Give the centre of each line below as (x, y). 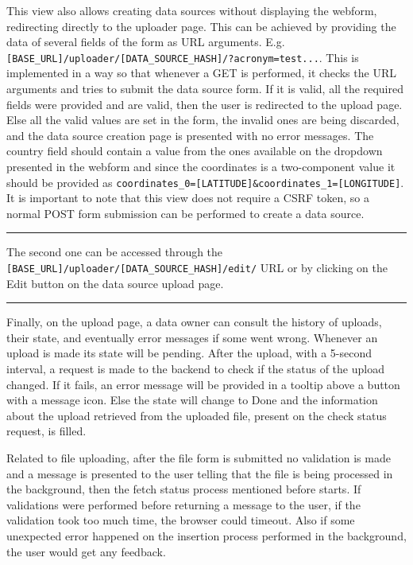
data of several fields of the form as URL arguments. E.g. (146, 42)
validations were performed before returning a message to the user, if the (183, 504)
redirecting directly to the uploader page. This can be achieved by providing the (201, 26)
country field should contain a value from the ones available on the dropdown (195, 151)
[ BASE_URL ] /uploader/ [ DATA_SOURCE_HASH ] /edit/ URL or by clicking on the (197, 268)
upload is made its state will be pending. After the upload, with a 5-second (189, 353)
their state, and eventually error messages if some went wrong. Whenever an (192, 337)
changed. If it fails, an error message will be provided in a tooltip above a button (203, 384)
